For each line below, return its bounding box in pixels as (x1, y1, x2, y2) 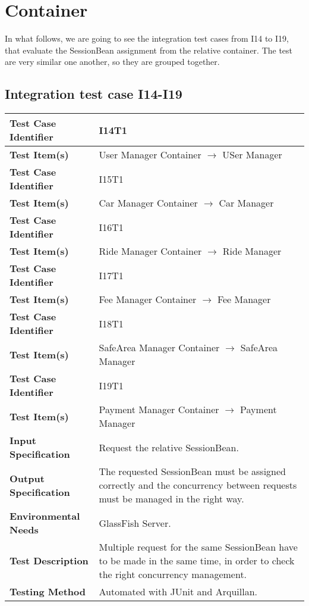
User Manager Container (99, 148, 201, 162)
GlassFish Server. (99, 516, 171, 530)
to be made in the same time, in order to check (99, 554, 295, 568)
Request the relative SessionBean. (99, 440, 239, 454)
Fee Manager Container (99, 292, 197, 307)
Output (10, 471, 45, 485)
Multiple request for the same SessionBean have (99, 540, 298, 554)
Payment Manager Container (99, 402, 219, 417)
